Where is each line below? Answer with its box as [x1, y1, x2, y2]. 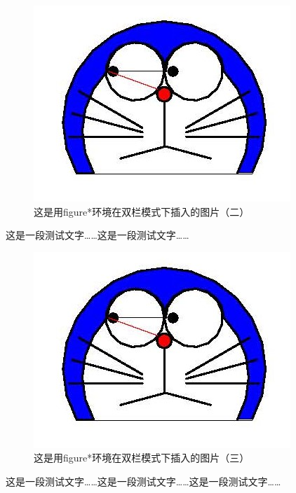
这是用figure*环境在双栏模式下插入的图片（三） [34, 450, 250, 465]
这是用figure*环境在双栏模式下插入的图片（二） [34, 204, 250, 218]
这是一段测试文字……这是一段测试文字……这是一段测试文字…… [6, 473, 281, 488]
